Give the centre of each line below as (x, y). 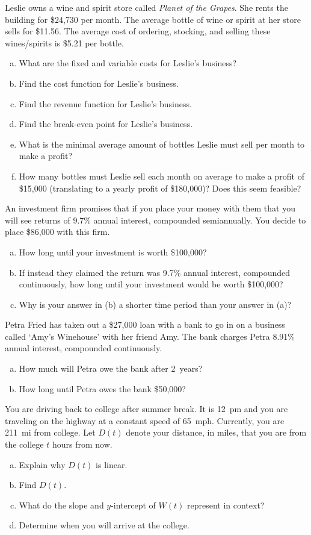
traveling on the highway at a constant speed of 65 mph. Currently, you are (145, 420)
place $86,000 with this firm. (57, 232)
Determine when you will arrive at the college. (104, 525)
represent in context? (226, 505)
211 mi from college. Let (50, 432)
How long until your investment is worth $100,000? (113, 252)
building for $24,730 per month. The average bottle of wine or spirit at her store (153, 19)
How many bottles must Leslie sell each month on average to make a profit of (162, 176)
